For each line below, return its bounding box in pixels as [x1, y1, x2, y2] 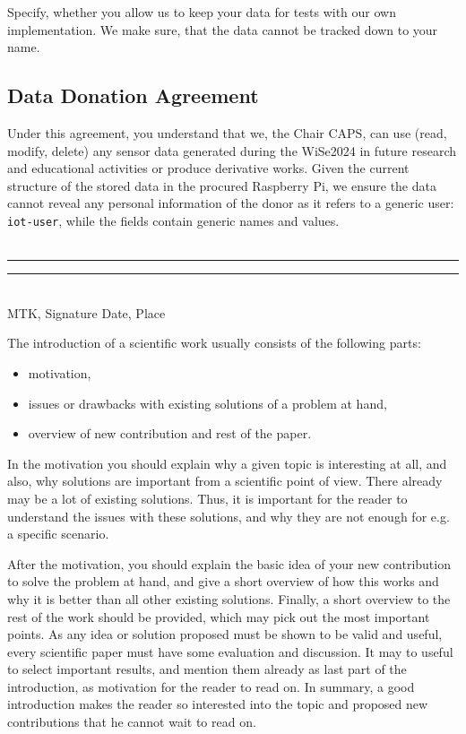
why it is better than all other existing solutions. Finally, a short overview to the [7, 589, 451, 608]
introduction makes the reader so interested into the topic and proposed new [7, 695, 428, 713]
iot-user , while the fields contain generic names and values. [7, 211, 340, 229]
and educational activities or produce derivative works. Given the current [7, 159, 410, 177]
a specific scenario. [7, 524, 109, 543]
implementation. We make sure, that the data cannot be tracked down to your [7, 20, 438, 39]
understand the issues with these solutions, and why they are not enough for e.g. [7, 506, 450, 525]
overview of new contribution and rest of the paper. [28, 424, 312, 443]
